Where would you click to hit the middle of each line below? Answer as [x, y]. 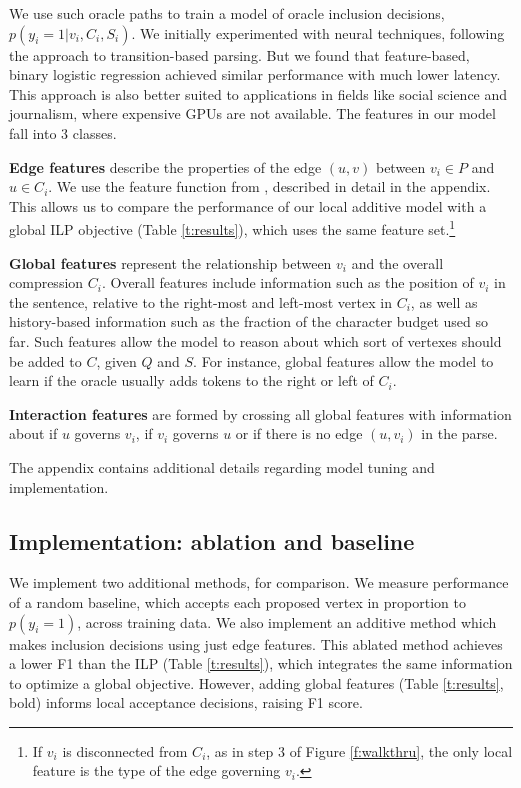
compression [46, 282]
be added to [45, 360]
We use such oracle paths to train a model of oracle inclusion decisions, [227, 13]
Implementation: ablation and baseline [212, 540]
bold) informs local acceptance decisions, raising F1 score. [186, 702]
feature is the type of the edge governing [156, 770]
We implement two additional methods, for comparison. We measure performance [259, 582]
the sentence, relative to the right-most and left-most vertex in [200, 301]
